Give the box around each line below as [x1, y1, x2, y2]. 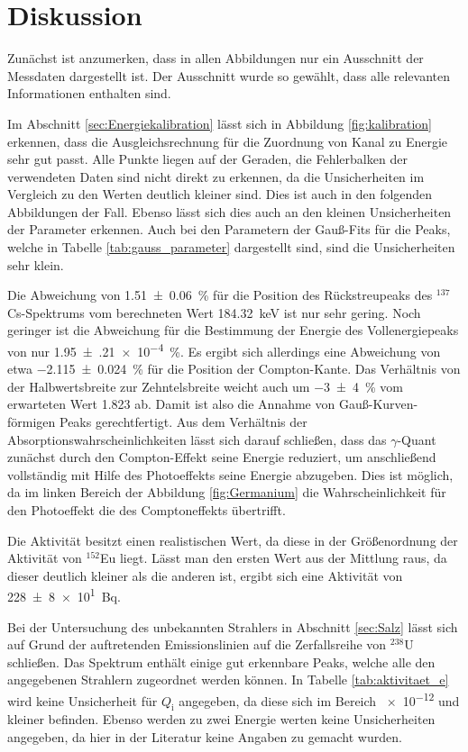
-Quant [397, 430, 436, 448]
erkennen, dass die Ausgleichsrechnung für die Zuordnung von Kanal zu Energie [7, 131, 448, 150]
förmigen [7, 412, 56, 431]
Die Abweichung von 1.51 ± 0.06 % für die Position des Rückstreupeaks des [7, 285, 433, 304]
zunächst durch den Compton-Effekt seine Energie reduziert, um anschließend [7, 448, 436, 467]
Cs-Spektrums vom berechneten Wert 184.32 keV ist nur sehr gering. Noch [7, 303, 421, 322]
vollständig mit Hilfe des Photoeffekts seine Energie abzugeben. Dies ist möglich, [7, 465, 454, 484]
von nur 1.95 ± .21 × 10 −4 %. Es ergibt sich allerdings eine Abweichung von [7, 340, 441, 360]
